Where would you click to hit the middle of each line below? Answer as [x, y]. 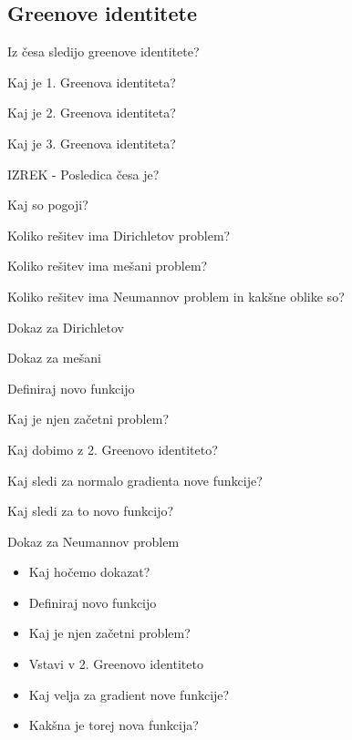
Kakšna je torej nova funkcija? [114, 725]
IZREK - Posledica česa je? [83, 174]
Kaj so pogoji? [48, 205]
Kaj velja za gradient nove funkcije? [129, 694]
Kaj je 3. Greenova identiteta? [92, 143]
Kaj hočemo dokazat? [89, 572]
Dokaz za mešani [54, 358]
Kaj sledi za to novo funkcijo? [91, 511]
